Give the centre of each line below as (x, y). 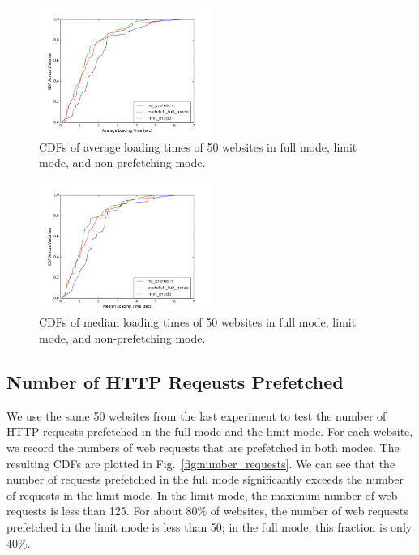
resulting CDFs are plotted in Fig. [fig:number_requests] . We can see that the (201, 463)
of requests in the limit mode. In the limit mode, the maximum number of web (202, 495)
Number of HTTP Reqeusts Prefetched (175, 381)
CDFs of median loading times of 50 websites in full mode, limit (198, 322)
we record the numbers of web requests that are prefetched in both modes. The (203, 447)
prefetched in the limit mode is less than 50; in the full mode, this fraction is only (209, 526)
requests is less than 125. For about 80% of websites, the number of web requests (207, 511)
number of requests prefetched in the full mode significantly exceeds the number (205, 479)
